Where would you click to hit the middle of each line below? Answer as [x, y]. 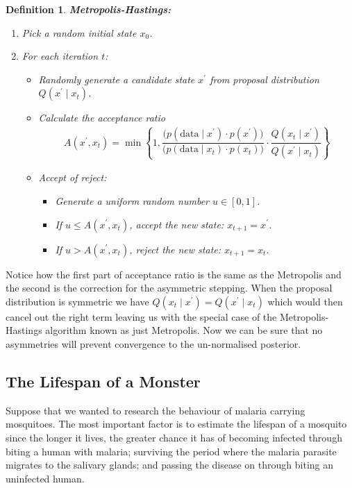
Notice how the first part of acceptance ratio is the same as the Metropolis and [174, 274]
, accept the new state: [177, 224]
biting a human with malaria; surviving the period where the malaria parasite [171, 451]
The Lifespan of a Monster [103, 381]
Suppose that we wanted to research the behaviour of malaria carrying [156, 410]
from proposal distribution [265, 79]
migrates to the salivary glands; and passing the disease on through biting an [170, 465]
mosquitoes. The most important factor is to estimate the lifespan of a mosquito [176, 424]
